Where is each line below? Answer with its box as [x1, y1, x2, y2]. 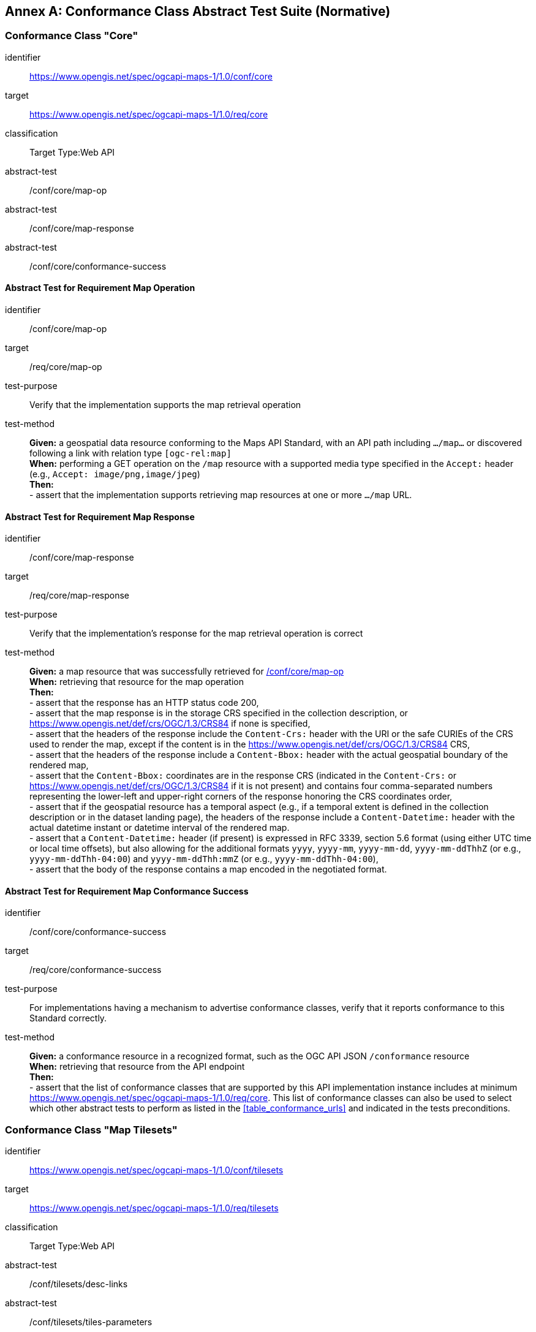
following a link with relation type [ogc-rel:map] [29, 448, 232, 459]
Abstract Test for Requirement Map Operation [5, 282, 195, 293]
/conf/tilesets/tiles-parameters [29, 1317, 153, 1328]
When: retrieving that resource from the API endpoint [29, 1061, 245, 1072]
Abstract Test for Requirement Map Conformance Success [5, 885, 249, 896]
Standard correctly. [29, 1013, 107, 1024]
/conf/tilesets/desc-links [29, 1279, 128, 1290]
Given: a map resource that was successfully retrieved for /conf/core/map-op [29, 666, 344, 677]
